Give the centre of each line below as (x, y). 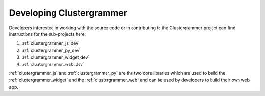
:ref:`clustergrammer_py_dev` (51, 50)
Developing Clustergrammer (68, 13)
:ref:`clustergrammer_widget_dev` (55, 57)
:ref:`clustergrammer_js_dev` (51, 43)
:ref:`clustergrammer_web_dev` (53, 64)
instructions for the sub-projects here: (48, 34)
